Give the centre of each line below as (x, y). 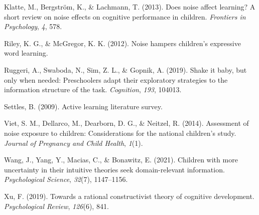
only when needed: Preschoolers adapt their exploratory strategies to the (116, 79)
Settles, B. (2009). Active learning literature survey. (83, 106)
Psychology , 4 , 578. (33, 26)
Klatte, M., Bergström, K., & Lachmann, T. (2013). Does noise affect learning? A (130, 7)
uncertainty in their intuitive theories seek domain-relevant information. (114, 169)
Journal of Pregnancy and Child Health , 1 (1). (74, 143)
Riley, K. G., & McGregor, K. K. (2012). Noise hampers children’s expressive (122, 43)
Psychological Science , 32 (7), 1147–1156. (66, 179)
